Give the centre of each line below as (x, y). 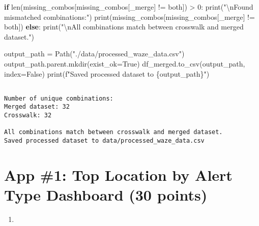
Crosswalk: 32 (28, 116)
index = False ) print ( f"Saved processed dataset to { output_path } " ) (107, 73)
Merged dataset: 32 (37, 107)
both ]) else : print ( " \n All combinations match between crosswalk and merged (124, 27)
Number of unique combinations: (59, 98)
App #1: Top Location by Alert (118, 174)
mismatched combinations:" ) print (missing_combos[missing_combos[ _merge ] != (129, 17)
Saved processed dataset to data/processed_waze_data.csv (104, 141)
